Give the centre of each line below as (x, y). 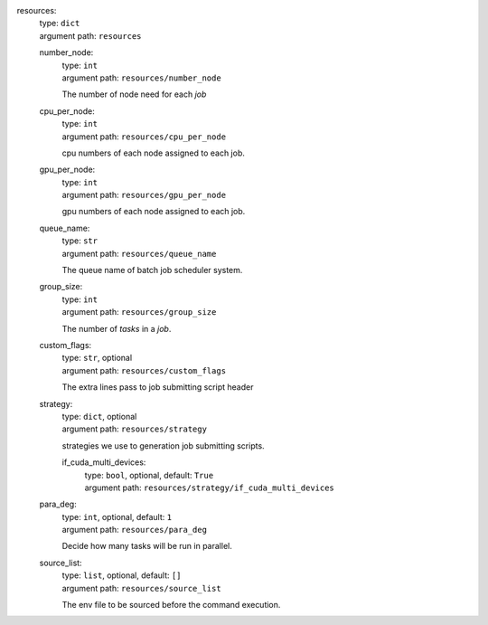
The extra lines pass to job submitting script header (158, 387)
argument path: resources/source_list (141, 588)
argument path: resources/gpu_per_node (144, 195)
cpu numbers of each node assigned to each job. (154, 153)
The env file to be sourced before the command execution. (171, 605)
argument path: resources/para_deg (135, 530)
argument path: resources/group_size (139, 312)
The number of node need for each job (134, 94)
